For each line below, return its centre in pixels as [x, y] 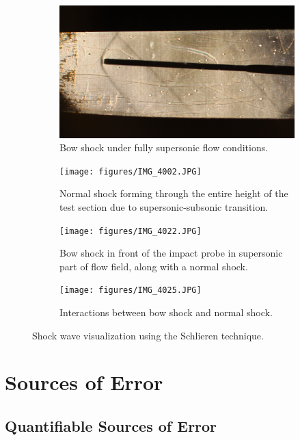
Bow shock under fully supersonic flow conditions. [164, 147]
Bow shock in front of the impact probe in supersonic [171, 253]
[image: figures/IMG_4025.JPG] [131, 290]
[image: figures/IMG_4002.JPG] [131, 171]
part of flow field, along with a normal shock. [154, 266]
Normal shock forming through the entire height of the [174, 193]
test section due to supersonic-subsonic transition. [164, 206]
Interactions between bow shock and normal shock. [166, 312]
